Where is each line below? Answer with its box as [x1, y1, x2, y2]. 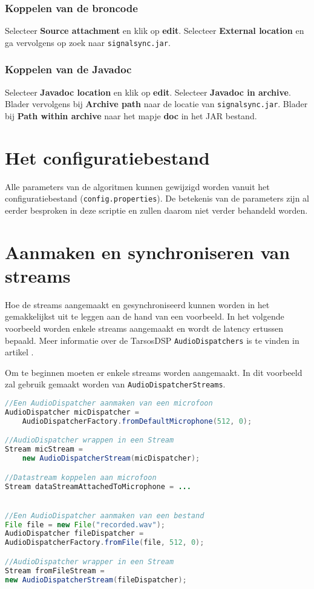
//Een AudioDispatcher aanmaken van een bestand [5, 511, 204, 520]
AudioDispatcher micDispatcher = [5, 407, 139, 416]
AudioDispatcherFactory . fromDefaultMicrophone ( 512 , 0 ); [22, 416, 252, 426]
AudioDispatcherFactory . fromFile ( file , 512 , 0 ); [5, 538, 204, 547]
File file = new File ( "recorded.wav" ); [5, 520, 165, 529]
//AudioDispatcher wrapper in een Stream [5, 557, 174, 566]
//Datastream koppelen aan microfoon [5, 473, 157, 482]
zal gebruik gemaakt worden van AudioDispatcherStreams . [5, 378, 226, 390]
